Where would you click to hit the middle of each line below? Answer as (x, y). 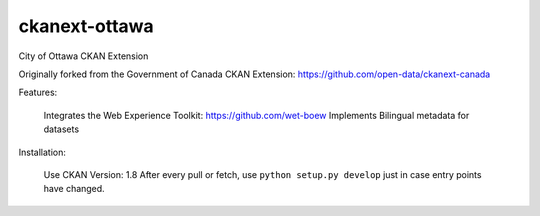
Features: (38, 92)
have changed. (74, 189)
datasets (61, 129)
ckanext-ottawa (86, 26)
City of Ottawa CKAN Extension (83, 56)
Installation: (42, 152)
